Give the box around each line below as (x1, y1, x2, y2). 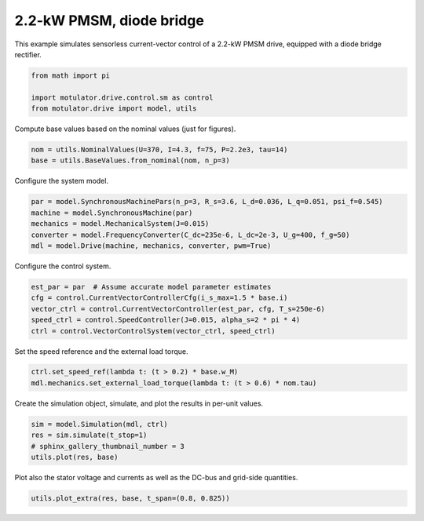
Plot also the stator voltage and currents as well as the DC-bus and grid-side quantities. (14, 473, 298, 482)
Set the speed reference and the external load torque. (14, 346, 188, 356)
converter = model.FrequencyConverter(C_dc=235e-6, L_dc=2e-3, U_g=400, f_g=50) (31, 230, 350, 239)
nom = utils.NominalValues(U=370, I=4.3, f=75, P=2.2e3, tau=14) (31, 145, 288, 155)
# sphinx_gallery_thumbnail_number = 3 (31, 442, 185, 450)
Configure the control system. (14, 261, 111, 271)
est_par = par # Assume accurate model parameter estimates (31, 282, 272, 291)
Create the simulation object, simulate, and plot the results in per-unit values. (14, 399, 263, 408)
